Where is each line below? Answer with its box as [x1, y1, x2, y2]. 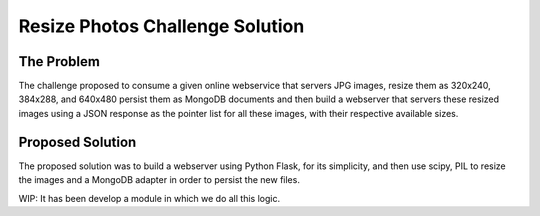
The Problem [18, 53, 100, 70]
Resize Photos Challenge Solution [18, 15, 305, 37]
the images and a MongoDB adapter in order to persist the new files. [18, 174, 300, 186]
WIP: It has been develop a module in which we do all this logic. [18, 192, 280, 204]
